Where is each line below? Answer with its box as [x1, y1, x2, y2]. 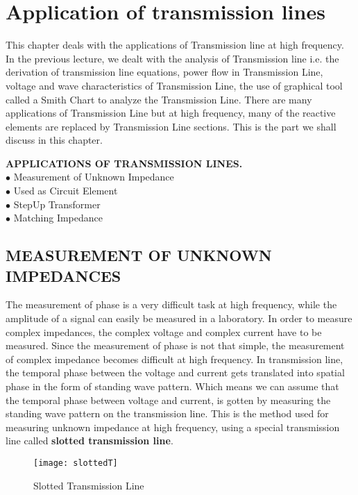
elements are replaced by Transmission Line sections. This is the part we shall [6, 119, 336, 133]
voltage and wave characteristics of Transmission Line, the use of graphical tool [6, 78, 343, 92]
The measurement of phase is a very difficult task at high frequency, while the [6, 297, 337, 312]
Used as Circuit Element [13, 183, 118, 198]
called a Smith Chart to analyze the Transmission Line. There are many [6, 92, 312, 106]
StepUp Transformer [13, 196, 101, 211]
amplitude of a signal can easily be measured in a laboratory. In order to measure [6, 311, 352, 326]
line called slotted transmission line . [6, 433, 173, 448]
